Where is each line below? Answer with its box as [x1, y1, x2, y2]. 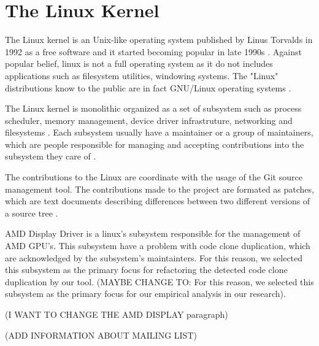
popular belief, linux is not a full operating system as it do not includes [5, 57, 273, 70]
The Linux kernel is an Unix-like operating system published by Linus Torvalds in [5, 33, 313, 46]
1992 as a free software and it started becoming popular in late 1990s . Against [5, 45, 302, 58]
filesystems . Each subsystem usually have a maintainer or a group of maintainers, [5, 126, 313, 139]
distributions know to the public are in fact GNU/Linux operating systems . [5, 81, 291, 94]
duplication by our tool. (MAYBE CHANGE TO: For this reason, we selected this [5, 275, 314, 288]
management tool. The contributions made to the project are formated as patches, [5, 182, 314, 195]
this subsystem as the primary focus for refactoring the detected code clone [5, 263, 288, 276]
